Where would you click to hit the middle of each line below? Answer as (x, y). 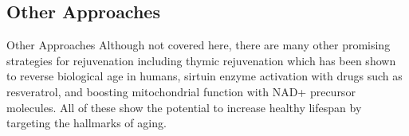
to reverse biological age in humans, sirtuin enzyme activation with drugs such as (204, 76)
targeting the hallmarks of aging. (87, 123)
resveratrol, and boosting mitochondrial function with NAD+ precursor (181, 91)
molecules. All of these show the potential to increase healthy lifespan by (184, 107)
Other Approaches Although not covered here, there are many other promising (199, 45)
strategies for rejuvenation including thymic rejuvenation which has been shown (201, 60)
